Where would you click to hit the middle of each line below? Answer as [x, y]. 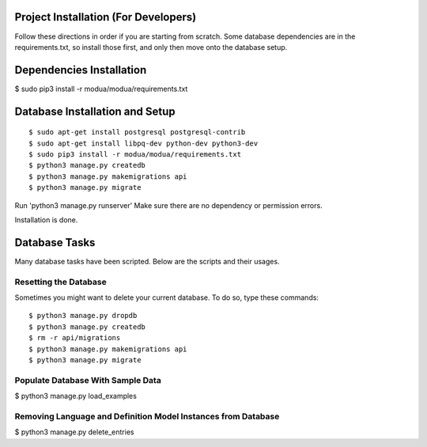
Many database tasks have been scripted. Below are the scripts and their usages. [147, 261]
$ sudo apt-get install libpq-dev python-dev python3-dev [144, 143]
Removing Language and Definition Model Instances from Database [147, 416]
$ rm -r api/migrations [75, 338]
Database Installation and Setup [95, 111]
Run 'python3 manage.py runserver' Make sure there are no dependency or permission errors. [169, 205]
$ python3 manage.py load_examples [76, 396]
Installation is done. [46, 220]
